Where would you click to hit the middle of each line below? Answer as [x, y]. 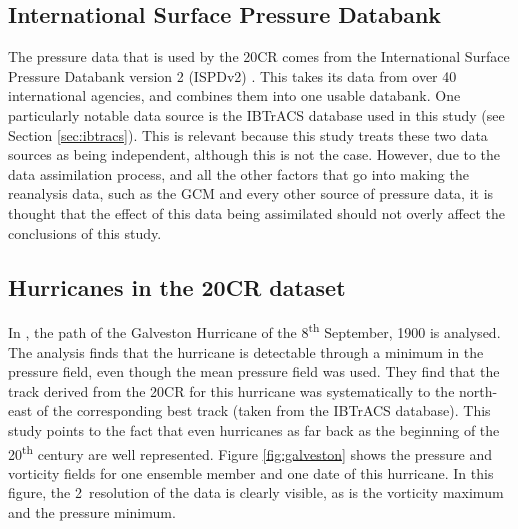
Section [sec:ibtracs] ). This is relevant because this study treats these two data [248, 134]
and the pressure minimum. [92, 512]
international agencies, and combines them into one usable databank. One [234, 95]
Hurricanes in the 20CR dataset [177, 286]
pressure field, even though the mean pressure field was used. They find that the [254, 371]
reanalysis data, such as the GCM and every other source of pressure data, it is [251, 193]
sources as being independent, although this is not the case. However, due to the [254, 154]
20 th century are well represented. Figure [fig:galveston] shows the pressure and [250, 452]
